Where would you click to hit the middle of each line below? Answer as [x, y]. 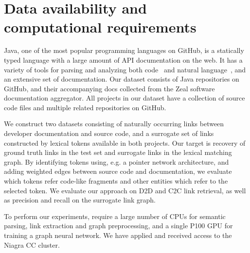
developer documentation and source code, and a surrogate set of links [109, 133]
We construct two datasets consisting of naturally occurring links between [114, 124]
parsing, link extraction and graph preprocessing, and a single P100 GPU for [118, 226]
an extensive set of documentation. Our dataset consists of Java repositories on [122, 79]
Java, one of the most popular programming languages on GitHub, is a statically [124, 50]
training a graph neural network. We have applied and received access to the [118, 235]
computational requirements [100, 27]
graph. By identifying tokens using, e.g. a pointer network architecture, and [116, 161]
